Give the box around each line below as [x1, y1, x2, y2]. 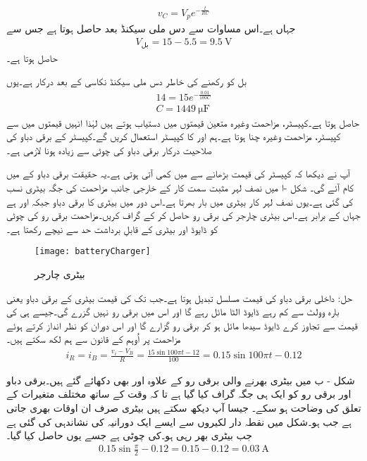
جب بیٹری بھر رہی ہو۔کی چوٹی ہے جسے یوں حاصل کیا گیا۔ [6, 428, 252, 443]
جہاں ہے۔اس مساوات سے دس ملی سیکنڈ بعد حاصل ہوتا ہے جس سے [6, 21, 296, 36]
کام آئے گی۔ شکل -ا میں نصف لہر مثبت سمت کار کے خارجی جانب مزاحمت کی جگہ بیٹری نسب [6, 180, 354, 195]
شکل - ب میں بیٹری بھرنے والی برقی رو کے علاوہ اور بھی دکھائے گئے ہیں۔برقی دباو [6, 372, 355, 387]
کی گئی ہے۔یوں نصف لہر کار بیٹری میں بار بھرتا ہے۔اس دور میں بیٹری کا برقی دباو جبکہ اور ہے [6, 194, 353, 208]
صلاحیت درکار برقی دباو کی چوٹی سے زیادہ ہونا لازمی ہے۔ [6, 142, 212, 157]
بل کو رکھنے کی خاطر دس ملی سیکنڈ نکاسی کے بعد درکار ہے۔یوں [6, 74, 247, 89]
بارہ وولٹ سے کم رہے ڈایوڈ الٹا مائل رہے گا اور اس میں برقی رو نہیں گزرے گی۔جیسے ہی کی [6, 304, 340, 319]
